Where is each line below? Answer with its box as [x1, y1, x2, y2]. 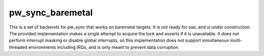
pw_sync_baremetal [9, 7, 93, 18]
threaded [9, 44, 28, 50]
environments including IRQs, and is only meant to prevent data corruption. [28, 44, 179, 50]
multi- [230, 38, 242, 43]
